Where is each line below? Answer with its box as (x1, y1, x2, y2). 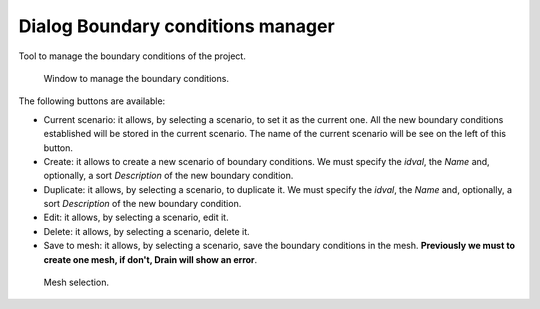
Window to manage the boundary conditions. (43, 72, 230, 84)
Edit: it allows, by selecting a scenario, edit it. (43, 211, 229, 224)
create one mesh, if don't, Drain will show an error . (43, 253, 258, 265)
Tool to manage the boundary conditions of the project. (18, 50, 247, 62)
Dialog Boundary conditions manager (18, 15, 335, 37)
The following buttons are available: (18, 95, 166, 107)
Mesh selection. (43, 276, 110, 289)
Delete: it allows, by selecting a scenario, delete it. (43, 225, 250, 237)
